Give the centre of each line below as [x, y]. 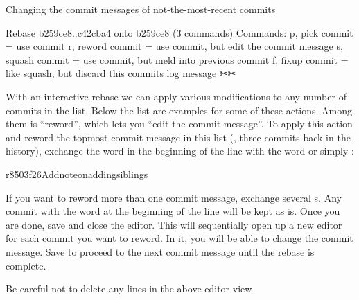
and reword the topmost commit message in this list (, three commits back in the [178, 137]
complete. [26, 265]
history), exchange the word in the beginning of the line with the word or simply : [180, 151]
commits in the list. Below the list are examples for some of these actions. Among [179, 110]
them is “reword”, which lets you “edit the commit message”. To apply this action [179, 124]
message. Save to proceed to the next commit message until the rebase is [160, 251]
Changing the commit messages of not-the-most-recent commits [141, 9]
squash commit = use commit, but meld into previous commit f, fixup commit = [177, 59]
